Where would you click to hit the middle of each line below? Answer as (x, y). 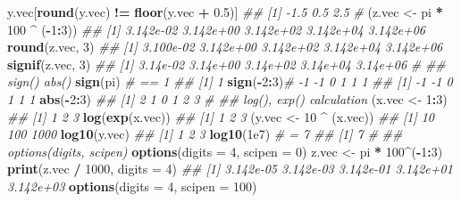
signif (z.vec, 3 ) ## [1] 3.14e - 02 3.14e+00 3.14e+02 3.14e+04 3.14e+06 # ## (226, 64)
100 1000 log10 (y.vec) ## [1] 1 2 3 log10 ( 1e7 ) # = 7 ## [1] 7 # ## (205, 134)
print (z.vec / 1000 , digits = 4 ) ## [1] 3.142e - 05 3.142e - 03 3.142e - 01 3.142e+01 (230, 169)
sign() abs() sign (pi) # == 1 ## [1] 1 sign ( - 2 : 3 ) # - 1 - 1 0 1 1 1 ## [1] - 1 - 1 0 (230, 81)
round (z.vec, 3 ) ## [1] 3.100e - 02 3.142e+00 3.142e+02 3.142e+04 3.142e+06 (225, 47)
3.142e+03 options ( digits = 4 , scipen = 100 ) (132, 186)
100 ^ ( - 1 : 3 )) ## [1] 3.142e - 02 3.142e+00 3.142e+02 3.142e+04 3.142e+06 (217, 29)
